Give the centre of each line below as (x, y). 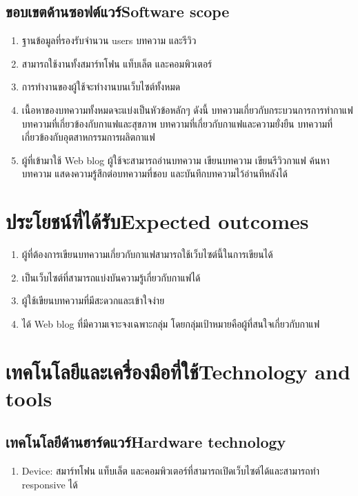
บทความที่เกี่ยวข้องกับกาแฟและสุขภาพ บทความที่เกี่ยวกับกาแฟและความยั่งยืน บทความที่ (177, 123)
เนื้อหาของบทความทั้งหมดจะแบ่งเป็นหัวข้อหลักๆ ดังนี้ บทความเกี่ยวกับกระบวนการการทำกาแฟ (187, 109)
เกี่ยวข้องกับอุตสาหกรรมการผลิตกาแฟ (88, 137)
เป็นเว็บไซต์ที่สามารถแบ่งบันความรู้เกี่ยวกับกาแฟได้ (111, 277)
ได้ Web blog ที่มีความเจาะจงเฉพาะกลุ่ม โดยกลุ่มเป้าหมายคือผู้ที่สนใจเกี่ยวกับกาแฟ (171, 323)
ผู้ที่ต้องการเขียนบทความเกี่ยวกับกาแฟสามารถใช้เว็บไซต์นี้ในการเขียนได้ (147, 254)
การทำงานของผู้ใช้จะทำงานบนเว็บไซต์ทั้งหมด (101, 87)
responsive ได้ (50, 484)
